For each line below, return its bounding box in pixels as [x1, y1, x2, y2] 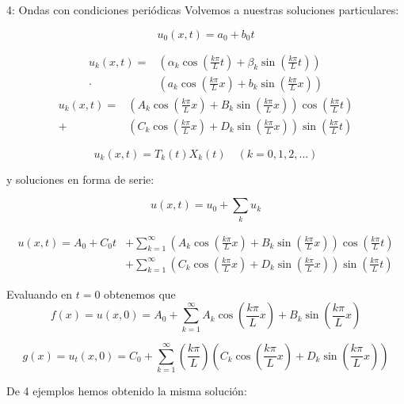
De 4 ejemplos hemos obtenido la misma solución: [6, 382, 247, 398]
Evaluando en [6, 285, 73, 302]
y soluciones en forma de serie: [6, 170, 154, 187]
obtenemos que [104, 285, 176, 302]
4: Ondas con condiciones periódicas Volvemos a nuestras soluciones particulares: [6, 2, 399, 17]
